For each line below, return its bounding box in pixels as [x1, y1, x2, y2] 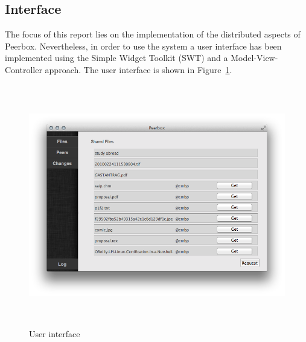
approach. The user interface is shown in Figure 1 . [45, 63, 232, 76]
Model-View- [231, 51, 278, 64]
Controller [5, 63, 42, 76]
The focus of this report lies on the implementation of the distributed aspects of [5, 28, 301, 40]
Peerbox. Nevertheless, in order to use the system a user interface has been [5, 39, 282, 52]
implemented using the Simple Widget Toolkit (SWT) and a [5, 51, 228, 64]
